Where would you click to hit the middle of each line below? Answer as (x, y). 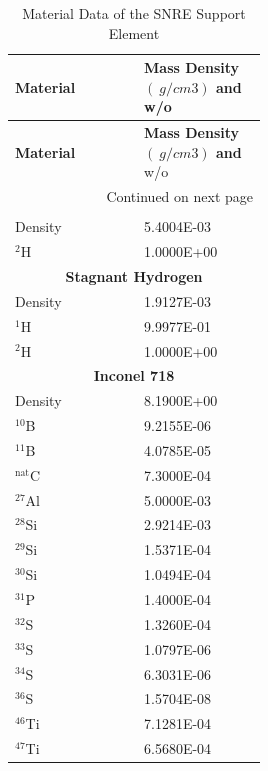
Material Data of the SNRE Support (134, 13)
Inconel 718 (134, 375)
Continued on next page (179, 196)
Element (134, 32)
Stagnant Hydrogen (134, 276)
